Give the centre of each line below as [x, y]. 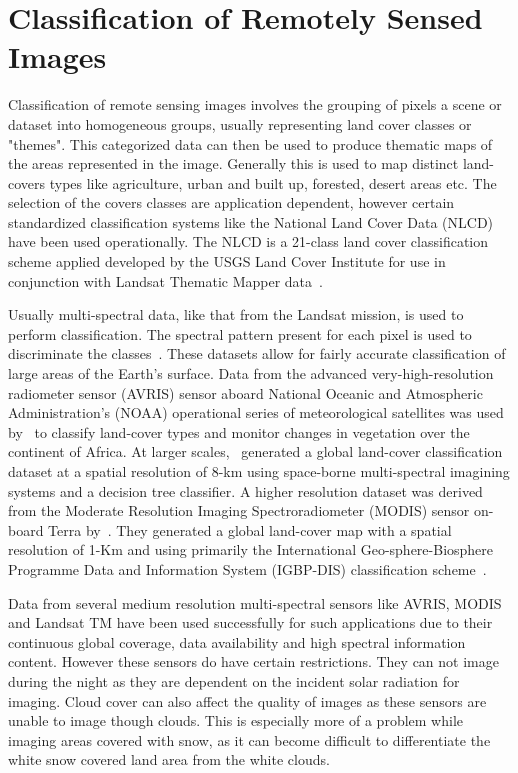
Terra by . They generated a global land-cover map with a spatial [250, 529]
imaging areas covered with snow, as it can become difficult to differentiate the [249, 739]
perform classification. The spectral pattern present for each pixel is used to [240, 333]
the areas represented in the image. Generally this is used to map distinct [233, 163]
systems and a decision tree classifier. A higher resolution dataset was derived [245, 490]
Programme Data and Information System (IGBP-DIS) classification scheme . [247, 568]
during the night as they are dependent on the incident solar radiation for [234, 680]
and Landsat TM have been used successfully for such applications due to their [250, 622]
